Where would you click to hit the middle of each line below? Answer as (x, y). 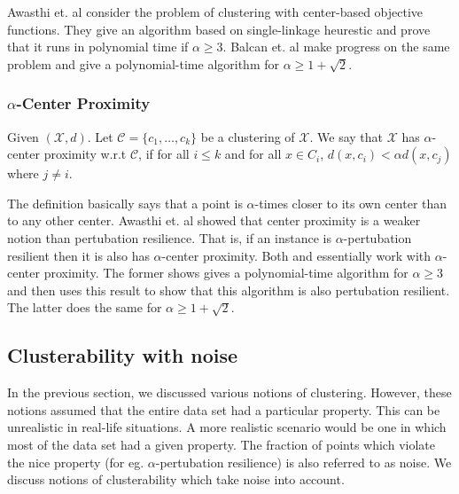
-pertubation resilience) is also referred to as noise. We (303, 462)
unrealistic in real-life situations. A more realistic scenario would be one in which (227, 427)
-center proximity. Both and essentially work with (296, 255)
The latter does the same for (85, 307)
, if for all (164, 154)
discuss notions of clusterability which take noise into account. (176, 479)
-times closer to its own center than (351, 203)
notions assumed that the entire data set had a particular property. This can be (224, 409)
